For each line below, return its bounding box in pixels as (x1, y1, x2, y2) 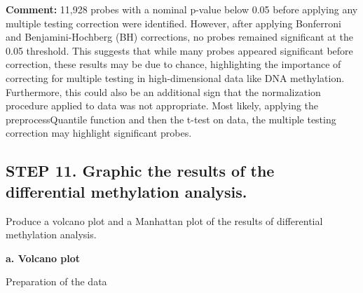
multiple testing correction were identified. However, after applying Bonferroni (6, 15, 341, 30)
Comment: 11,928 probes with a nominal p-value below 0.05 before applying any (6, 2, 358, 16)
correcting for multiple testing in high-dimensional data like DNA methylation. (6, 70, 345, 85)
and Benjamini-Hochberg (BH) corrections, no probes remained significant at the (6, 29, 353, 44)
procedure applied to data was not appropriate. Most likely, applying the (6, 98, 319, 113)
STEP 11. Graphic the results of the (6, 160, 275, 182)
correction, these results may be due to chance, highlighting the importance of (6, 57, 341, 71)
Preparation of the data (6, 274, 107, 289)
